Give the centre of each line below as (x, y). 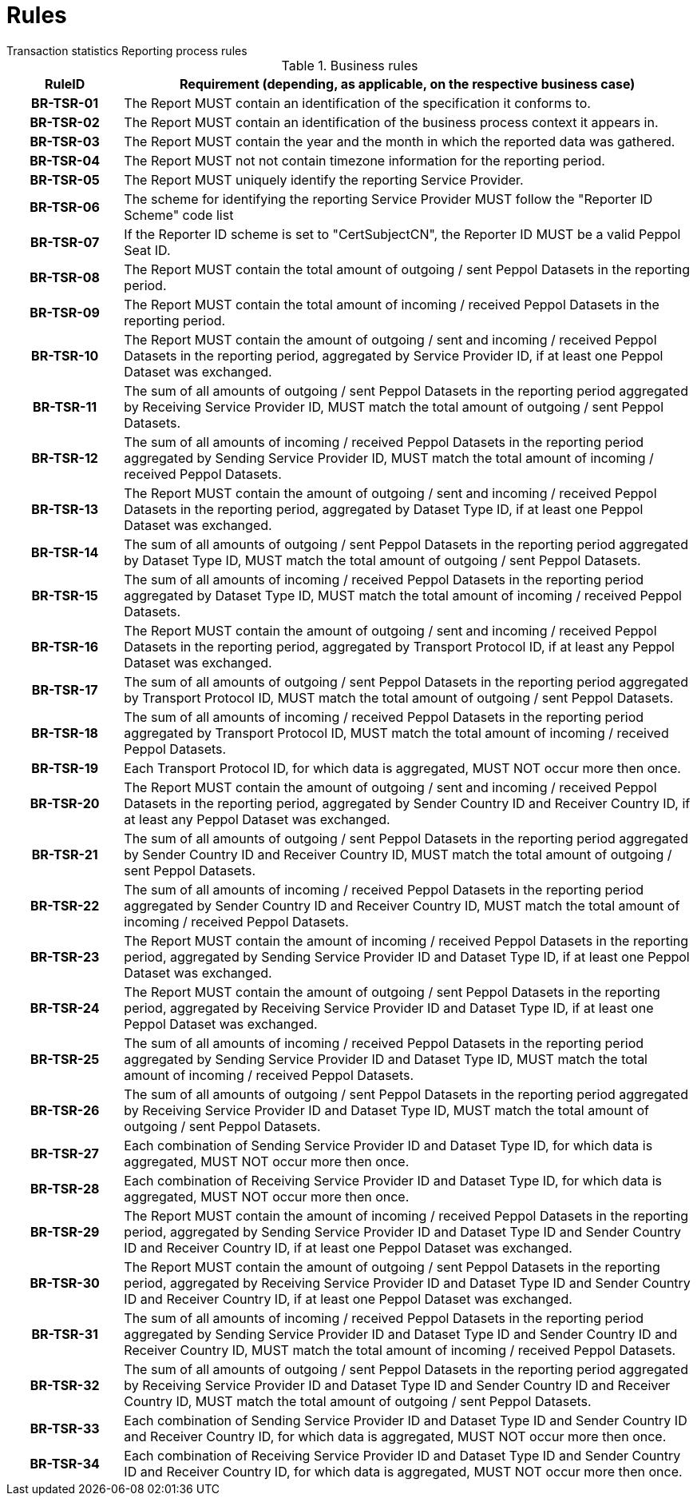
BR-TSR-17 (65, 689)
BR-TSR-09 (65, 312)
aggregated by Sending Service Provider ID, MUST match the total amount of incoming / (389, 458)
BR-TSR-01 (65, 103)
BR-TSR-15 (65, 595)
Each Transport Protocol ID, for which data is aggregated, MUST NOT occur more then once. (402, 768)
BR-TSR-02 (65, 122)
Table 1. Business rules (350, 65)
